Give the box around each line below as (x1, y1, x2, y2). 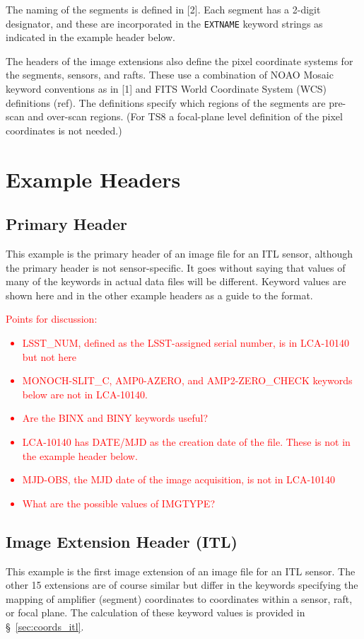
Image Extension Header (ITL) (6, 530, 237, 552)
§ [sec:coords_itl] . (6, 618, 84, 633)
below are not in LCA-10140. (22, 386, 148, 401)
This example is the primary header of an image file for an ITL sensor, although (6, 246, 353, 260)
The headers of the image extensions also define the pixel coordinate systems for (6, 53, 353, 68)
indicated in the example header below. (6, 30, 175, 45)
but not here (22, 349, 77, 364)
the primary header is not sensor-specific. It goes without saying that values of (6, 260, 346, 275)
